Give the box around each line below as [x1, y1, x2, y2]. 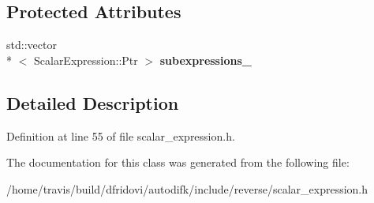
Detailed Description [6, 90, 179, 115]
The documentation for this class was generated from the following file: [6, 154, 350, 171]
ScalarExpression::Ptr [33, 51, 138, 68]
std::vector [6, 36, 57, 53]
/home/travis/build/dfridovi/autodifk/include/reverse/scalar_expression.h [6, 180, 368, 197]
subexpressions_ [159, 51, 252, 68]
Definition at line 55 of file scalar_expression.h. [6, 127, 235, 144]
